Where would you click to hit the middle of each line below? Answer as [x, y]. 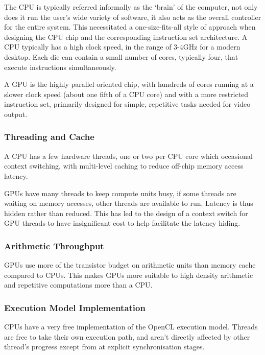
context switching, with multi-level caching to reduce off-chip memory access [124, 166]
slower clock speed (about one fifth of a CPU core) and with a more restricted [126, 94]
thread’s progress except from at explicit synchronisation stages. [104, 347]
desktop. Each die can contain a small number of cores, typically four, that [121, 56]
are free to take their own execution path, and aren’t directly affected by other [127, 336]
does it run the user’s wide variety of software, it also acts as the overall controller [133, 17]
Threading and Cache [49, 137]
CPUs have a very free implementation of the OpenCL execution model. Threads [131, 327]
